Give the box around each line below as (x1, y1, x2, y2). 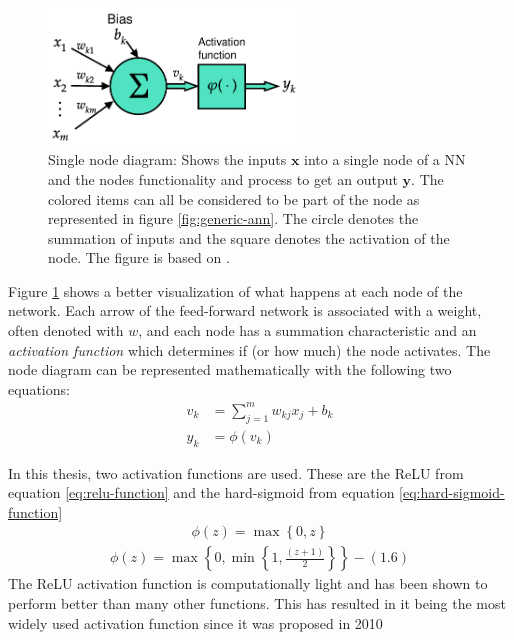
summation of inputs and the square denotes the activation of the (48, 227, 450, 248)
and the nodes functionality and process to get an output (48, 168, 398, 189)
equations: (8, 378, 70, 399)
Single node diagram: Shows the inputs (48, 149, 287, 170)
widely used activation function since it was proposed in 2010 (8, 612, 383, 633)
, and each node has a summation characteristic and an (138, 320, 477, 341)
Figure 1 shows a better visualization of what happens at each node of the (8, 280, 463, 301)
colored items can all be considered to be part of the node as (48, 188, 420, 209)
